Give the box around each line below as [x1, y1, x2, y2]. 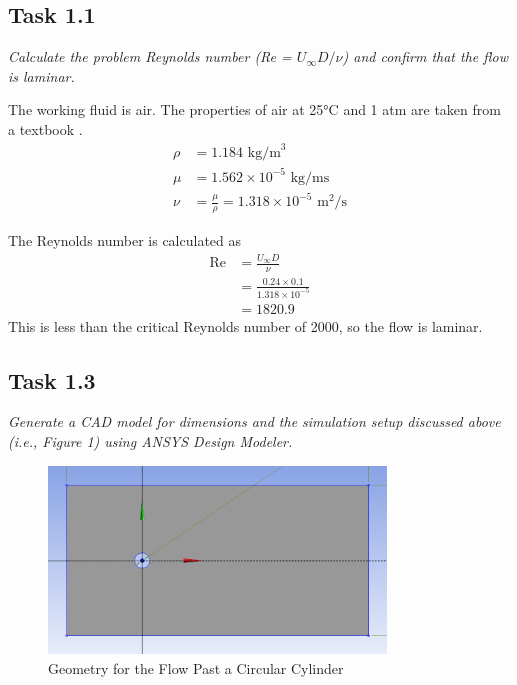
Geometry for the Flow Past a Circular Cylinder [48, 657, 344, 678]
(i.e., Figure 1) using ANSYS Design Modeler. [8, 431, 293, 452]
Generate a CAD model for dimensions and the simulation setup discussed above [8, 411, 501, 432]
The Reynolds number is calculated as [8, 230, 242, 250]
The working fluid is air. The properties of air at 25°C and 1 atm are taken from [8, 99, 501, 120]
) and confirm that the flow [342, 46, 508, 67]
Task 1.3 [8, 364, 96, 395]
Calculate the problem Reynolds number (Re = [8, 46, 292, 67]
